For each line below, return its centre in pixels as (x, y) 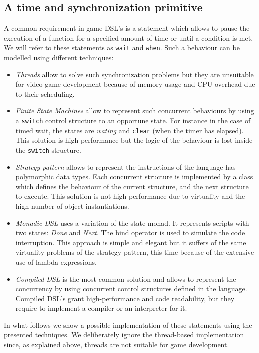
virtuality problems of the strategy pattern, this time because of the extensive (135, 252)
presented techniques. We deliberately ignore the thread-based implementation (124, 335)
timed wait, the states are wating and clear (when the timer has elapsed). (129, 130)
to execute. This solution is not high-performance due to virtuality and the (130, 196)
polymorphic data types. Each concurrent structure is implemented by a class (134, 177)
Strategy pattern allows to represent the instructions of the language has (126, 167)
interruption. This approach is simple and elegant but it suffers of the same (131, 242)
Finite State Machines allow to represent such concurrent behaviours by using (135, 111)
